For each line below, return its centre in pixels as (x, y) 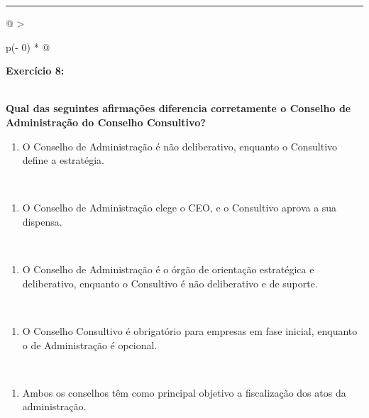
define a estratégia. (64, 160)
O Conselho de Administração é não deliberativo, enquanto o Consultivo (180, 146)
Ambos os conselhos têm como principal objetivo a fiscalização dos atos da (184, 392)
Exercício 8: (35, 71)
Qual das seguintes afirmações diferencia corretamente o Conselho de (178, 108)
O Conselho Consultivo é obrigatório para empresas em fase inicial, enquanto (190, 330)
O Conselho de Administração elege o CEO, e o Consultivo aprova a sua (180, 208)
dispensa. (42, 221)
